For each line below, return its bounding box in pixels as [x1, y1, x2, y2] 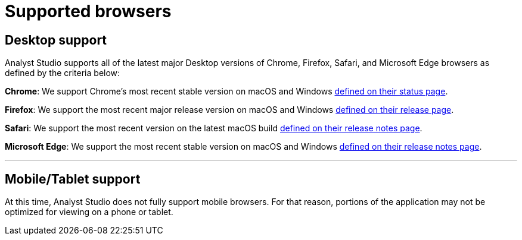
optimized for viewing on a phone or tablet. [5, 207, 173, 217]
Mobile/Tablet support [5, 171, 141, 187]
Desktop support [5, 32, 107, 48]
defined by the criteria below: [5, 68, 120, 78]
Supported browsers [5, 1, 172, 21]
